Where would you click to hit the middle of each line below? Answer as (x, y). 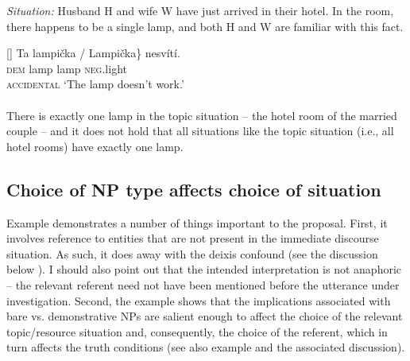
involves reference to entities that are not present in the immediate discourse (193, 238)
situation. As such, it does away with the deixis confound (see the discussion (192, 253)
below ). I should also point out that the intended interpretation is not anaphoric (204, 269)
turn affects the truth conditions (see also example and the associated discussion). (206, 347)
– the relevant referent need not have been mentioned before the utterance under (203, 284)
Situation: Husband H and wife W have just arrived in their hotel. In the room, (200, 10)
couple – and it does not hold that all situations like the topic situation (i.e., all (200, 131)
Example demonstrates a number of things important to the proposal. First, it (197, 222)
